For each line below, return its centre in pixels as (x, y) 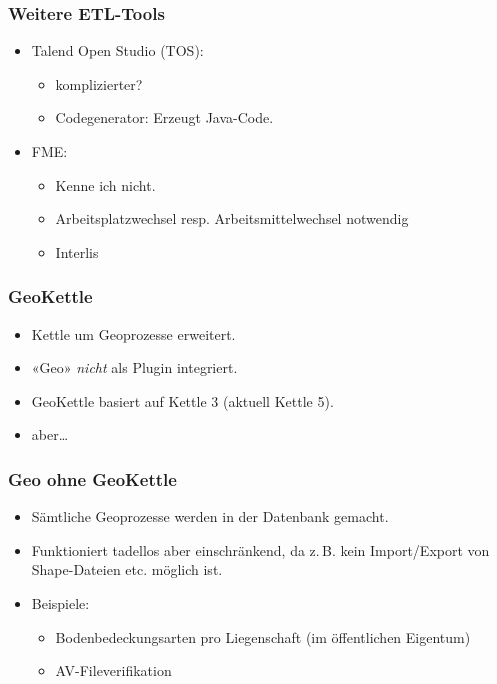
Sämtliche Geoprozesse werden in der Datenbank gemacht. (210, 516)
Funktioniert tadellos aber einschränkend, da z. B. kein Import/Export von (260, 549)
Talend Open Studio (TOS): (117, 50)
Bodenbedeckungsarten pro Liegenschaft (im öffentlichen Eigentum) (263, 636)
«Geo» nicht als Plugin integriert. (134, 367)
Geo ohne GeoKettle (92, 478)
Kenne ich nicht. (105, 184)
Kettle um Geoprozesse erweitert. (133, 333)
